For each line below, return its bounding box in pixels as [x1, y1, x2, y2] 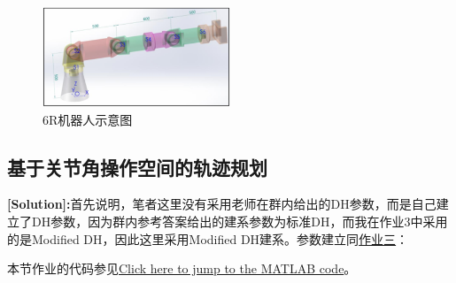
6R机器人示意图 [43, 110, 133, 128]
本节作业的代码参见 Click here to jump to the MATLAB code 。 [7, 259, 357, 278]
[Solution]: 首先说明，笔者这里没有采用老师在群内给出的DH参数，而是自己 [7, 195, 437, 213]
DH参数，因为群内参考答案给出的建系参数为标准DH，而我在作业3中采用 [31, 211, 448, 230]
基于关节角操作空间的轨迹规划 [7, 153, 267, 180]
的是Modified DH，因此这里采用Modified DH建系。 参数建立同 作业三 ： [7, 229, 409, 248]
